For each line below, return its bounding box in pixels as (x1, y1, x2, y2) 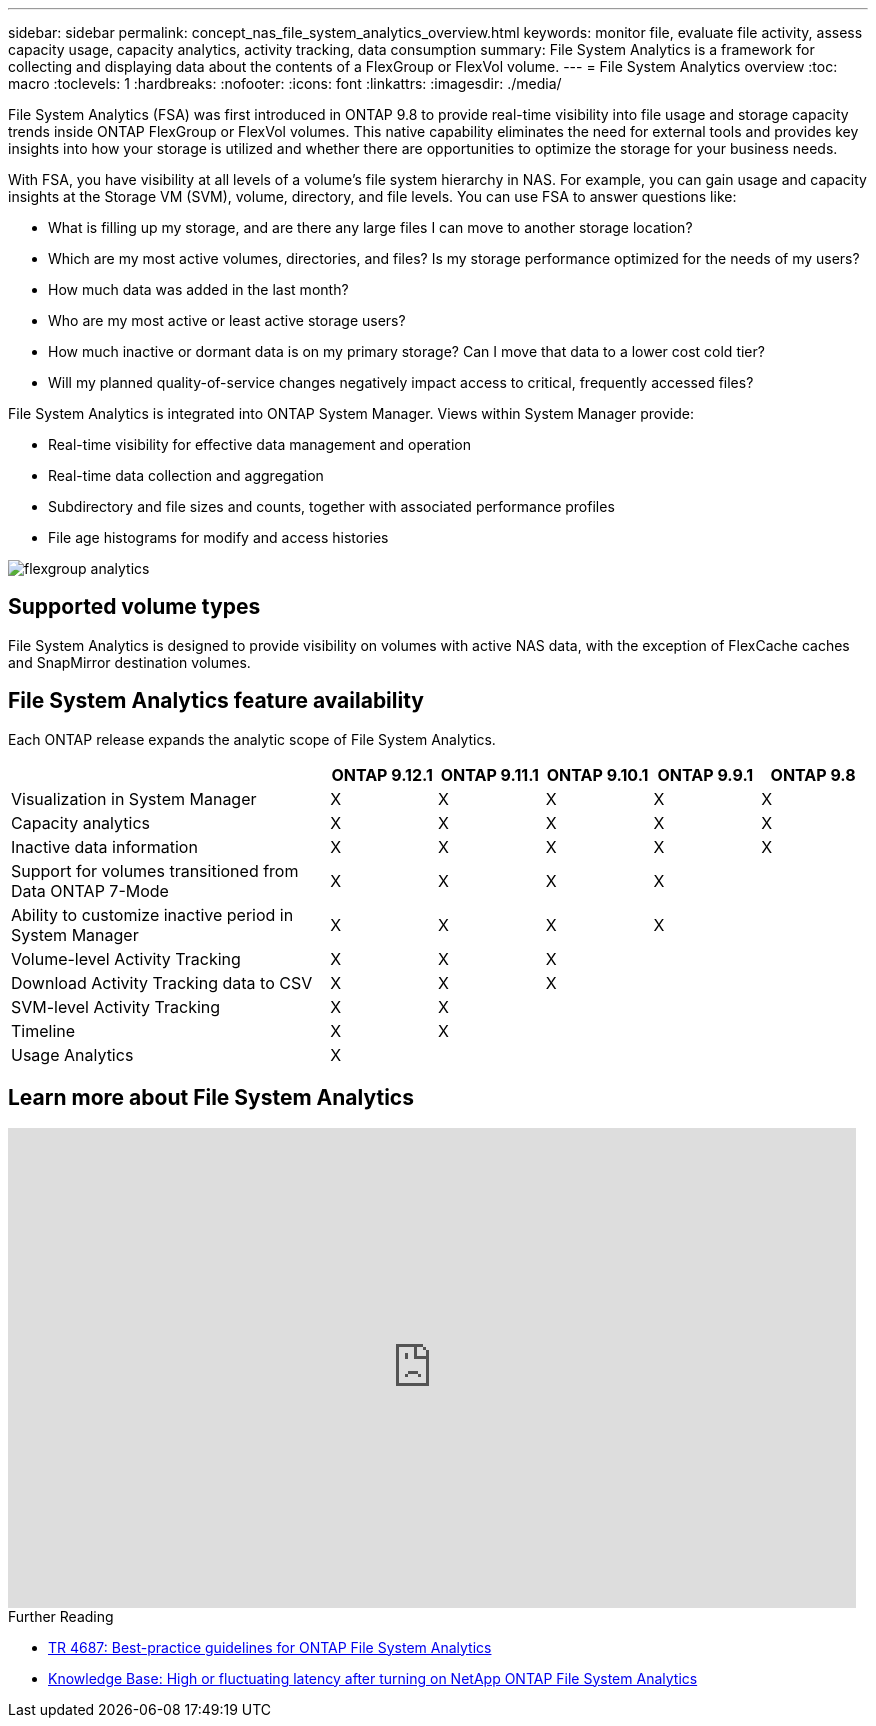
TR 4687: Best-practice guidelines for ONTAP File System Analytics (48, 1638, 492, 1656)
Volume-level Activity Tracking (11, 948, 241, 969)
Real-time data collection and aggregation (48, 467, 324, 484)
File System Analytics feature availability (8, 688, 424, 714)
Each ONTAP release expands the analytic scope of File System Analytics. (8, 730, 496, 748)
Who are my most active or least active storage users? (48, 312, 406, 329)
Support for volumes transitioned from (11, 860, 299, 881)
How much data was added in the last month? (48, 281, 349, 298)
